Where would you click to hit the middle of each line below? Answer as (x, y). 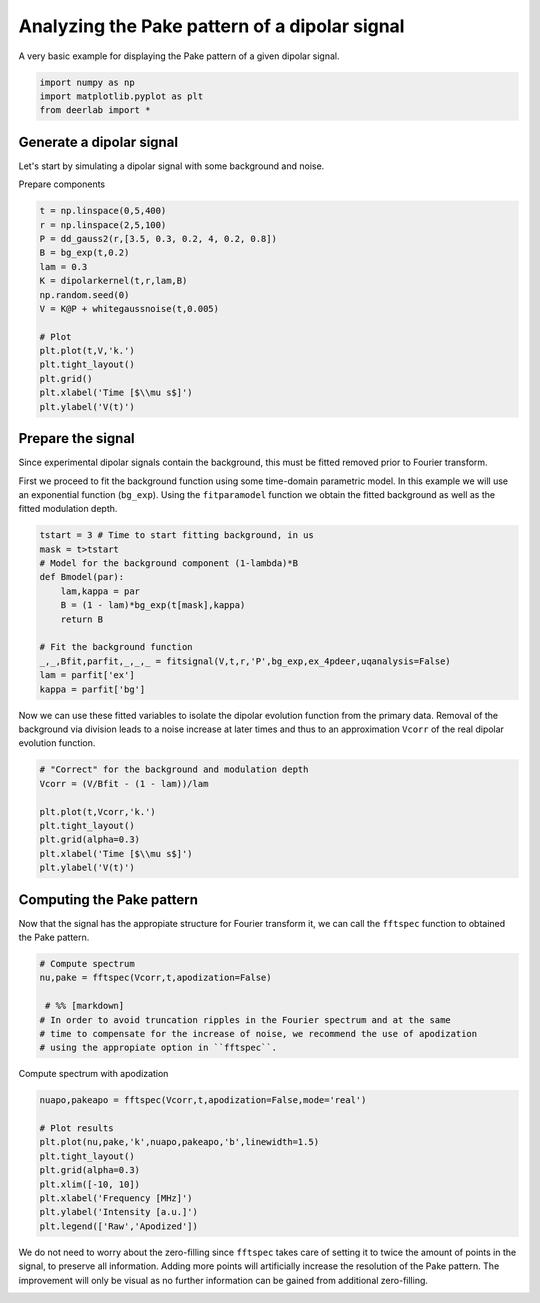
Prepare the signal (76, 438)
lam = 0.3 (63, 266)
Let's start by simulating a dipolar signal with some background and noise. (171, 166)
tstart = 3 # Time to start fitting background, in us (176, 535)
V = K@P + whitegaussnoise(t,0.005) (129, 308)
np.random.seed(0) (84, 294)
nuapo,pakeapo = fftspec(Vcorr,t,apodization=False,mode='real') (203, 1100)
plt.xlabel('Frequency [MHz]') (116, 1198)
